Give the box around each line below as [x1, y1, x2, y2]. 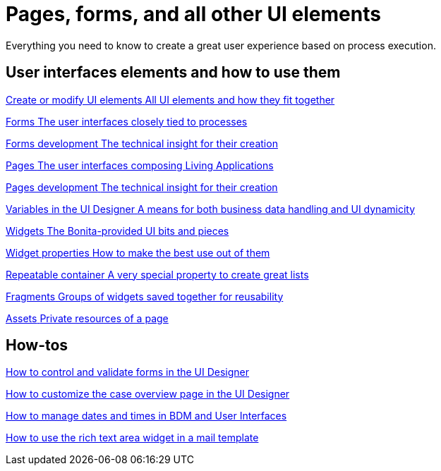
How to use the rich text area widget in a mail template [6, 432, 259, 444]
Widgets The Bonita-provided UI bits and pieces [6, 224, 229, 237]
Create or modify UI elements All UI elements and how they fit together [6, 93, 335, 106]
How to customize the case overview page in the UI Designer [6, 388, 290, 400]
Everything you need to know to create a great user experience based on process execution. [6, 39, 436, 51]
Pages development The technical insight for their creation [6, 181, 278, 193]
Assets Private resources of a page [6, 312, 169, 324]
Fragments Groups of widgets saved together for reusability [6, 290, 284, 302]
